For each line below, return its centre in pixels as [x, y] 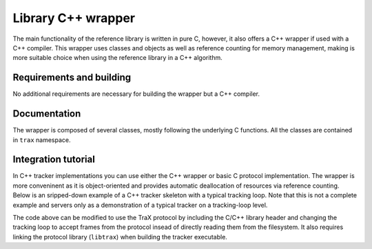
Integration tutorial [54, 160]
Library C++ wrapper [74, 18]
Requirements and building [72, 78]
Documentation [47, 114]
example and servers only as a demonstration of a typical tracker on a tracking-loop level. [140, 205]
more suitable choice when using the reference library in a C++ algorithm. [118, 58]
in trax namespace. [42, 140]
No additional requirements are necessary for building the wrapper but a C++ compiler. [136, 94]
